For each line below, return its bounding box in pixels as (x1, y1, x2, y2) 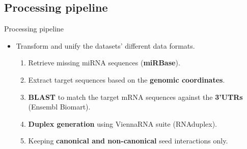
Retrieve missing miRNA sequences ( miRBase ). (28, 57, 180, 68)
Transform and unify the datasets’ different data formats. (16, 40, 195, 51)
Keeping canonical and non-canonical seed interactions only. (28, 135, 228, 146)
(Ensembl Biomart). (28, 101, 91, 112)
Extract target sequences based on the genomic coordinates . (28, 74, 225, 85)
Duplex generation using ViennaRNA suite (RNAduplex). (28, 118, 217, 129)
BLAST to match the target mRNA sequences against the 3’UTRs (28, 91, 243, 102)
